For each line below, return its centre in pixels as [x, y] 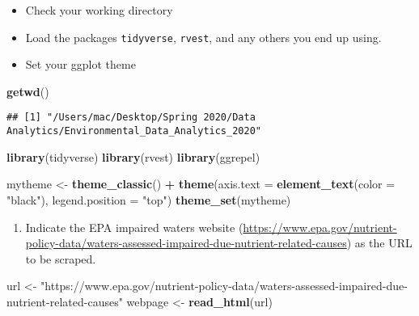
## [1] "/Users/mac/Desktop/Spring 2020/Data [131, 118]
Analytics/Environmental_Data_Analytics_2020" [134, 131]
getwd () [28, 91]
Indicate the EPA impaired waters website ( [134, 227]
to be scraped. [61, 258]
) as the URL [379, 243]
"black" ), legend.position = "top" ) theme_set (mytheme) [149, 199]
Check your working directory [99, 10]
